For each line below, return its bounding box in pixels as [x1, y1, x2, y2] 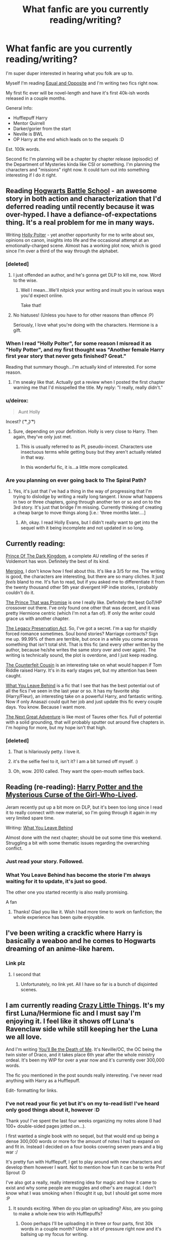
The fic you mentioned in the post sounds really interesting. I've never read [6, 1072, 162, 1078]
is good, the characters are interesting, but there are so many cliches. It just [6, 573, 163, 580]
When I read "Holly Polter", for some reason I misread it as [6, 340, 152, 347]
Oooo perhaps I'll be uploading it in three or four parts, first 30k [20, 1220, 153, 1226]
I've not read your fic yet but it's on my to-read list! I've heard [6, 1100, 160, 1107]
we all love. [6, 1033, 42, 1041]
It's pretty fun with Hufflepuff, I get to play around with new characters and [6, 1159, 162, 1165]
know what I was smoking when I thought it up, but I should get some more [6, 1190, 162, 1196]
